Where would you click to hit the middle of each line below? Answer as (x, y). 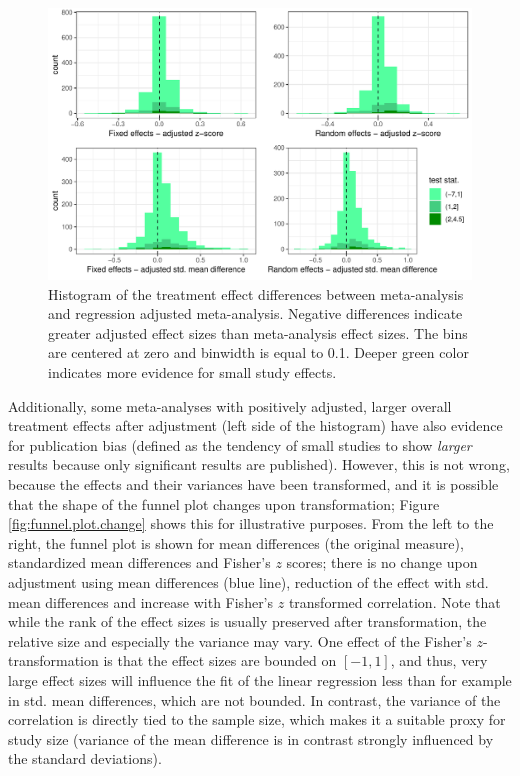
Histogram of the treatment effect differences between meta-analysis (256, 293)
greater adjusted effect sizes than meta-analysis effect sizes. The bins (258, 332)
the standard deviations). (85, 758)
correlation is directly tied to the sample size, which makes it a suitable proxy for (257, 719)
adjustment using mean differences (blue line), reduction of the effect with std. (248, 581)
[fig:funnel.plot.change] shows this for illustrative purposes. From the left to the (251, 523)
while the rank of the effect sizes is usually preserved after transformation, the (247, 621)
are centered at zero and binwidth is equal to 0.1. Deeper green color (258, 352)
